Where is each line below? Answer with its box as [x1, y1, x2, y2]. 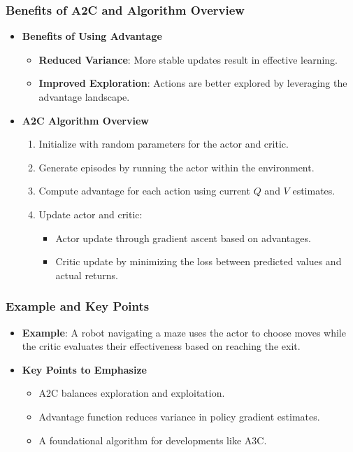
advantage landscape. [38, 90, 130, 104]
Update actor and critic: [38, 206, 143, 221]
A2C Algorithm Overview [22, 113, 149, 127]
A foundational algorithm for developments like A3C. [38, 432, 267, 447]
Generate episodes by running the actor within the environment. [38, 160, 315, 174]
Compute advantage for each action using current [38, 183, 250, 198]
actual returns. [55, 267, 119, 282]
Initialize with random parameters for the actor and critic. [38, 136, 289, 151]
